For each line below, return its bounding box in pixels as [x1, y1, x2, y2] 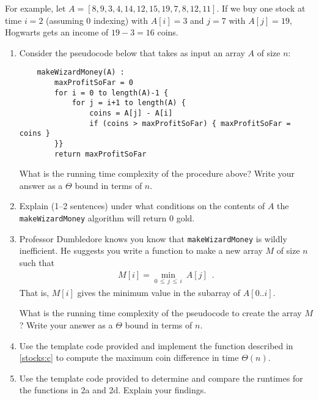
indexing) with [93, 13, 148, 26]
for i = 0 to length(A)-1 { [54, 88, 169, 97]
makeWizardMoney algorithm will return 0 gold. [19, 212, 195, 224]
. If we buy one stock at [216, 2, 306, 14]
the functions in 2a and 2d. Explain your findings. [19, 383, 207, 396]
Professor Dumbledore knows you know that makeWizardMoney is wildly [19, 232, 287, 245]
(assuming [46, 13, 84, 26]
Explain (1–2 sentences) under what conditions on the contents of [19, 199, 265, 212]
